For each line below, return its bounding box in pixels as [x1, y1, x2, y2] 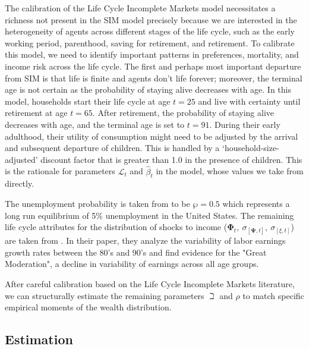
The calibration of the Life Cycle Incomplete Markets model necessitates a [5, 2, 276, 14]
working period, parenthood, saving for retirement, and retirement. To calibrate [5, 36, 295, 49]
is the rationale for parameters [5, 165, 115, 177]
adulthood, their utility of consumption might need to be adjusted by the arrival [5, 130, 298, 142]
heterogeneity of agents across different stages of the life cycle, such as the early [5, 25, 295, 37]
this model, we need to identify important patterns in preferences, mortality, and [5, 48, 299, 61]
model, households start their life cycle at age [5, 95, 171, 107]
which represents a [222, 197, 290, 209]
